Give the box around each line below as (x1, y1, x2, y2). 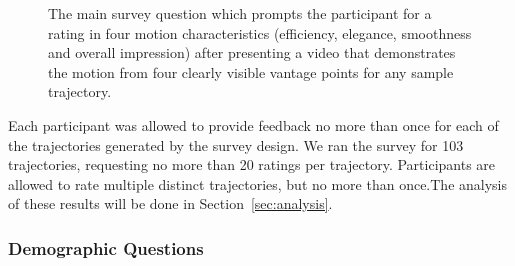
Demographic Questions (8, 235, 204, 260)
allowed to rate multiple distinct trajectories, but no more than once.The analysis (8, 173, 508, 194)
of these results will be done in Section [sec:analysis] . (8, 193, 333, 214)
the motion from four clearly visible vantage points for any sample (48, 61, 454, 82)
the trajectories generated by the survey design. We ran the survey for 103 (8, 134, 464, 155)
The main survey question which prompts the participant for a (48, 3, 432, 23)
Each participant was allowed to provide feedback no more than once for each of (8, 114, 499, 135)
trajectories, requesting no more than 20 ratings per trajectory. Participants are (8, 154, 496, 175)
